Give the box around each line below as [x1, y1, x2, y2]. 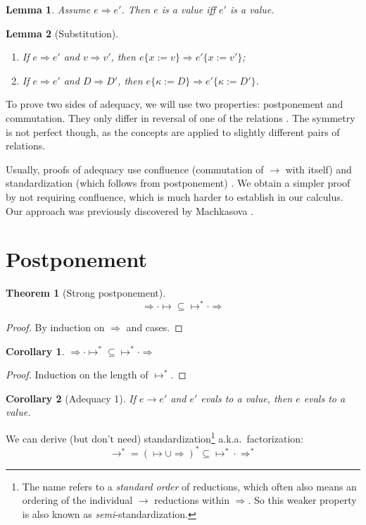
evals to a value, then [201, 390, 293, 405]
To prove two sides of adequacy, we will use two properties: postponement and [6, 97, 343, 111]
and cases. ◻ [126, 319, 183, 334]
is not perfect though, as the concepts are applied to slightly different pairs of [6, 124, 340, 139]
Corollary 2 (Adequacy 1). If [6, 390, 137, 405]
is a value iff [161, 2, 216, 16]
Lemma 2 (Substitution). [6, 25, 119, 40]
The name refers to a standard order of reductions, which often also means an [22, 478, 357, 493]
